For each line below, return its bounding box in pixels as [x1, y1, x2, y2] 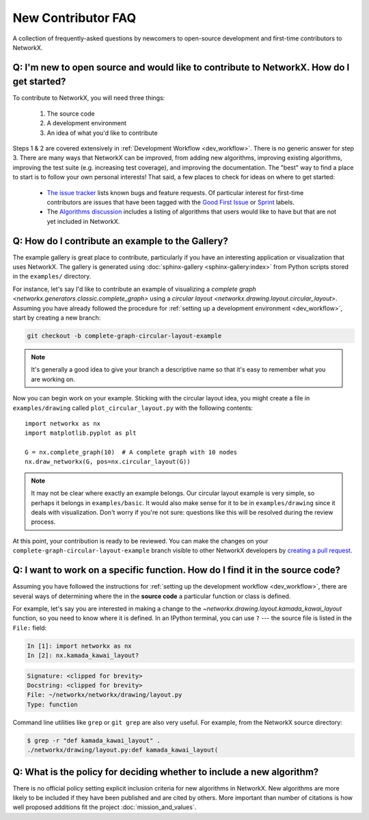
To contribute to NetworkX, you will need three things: [12, 94, 165, 102]
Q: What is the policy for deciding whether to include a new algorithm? [12, 766, 319, 778]
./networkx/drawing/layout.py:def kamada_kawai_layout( [27, 746, 219, 754]
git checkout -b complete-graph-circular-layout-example [27, 332, 222, 339]
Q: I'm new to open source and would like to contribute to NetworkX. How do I [12, 62, 350, 73]
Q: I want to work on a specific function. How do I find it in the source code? [12, 565, 341, 576]
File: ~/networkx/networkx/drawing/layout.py [27, 691, 182, 699]
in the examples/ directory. [12, 272, 92, 281]
